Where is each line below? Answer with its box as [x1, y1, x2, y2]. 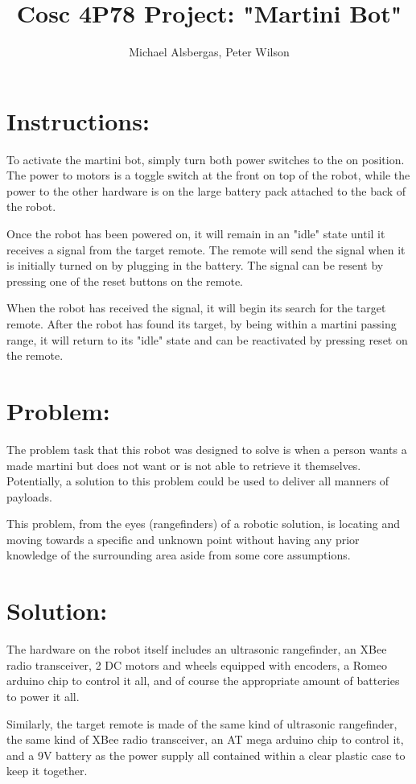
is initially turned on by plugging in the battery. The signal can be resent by [6, 257, 384, 274]
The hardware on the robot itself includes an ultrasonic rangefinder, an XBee [6, 641, 387, 658]
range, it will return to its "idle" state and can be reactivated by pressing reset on [6, 331, 408, 348]
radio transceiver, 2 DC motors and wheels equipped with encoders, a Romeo [6, 656, 387, 673]
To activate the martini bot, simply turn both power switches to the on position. [6, 151, 405, 167]
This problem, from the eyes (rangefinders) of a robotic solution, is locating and [6, 515, 401, 532]
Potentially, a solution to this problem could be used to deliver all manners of [6, 472, 389, 489]
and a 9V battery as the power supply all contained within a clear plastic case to [6, 746, 406, 763]
